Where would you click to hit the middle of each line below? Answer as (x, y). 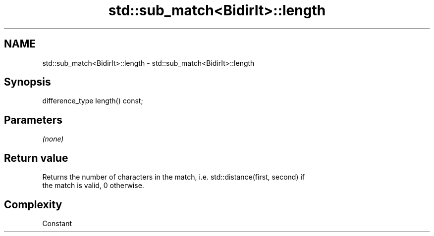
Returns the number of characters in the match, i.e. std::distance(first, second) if (173, 177)
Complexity (33, 204)
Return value (36, 158)
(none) (53, 139)
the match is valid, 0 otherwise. (93, 186)
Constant (57, 223)
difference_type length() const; (93, 101)
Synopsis (27, 82)
